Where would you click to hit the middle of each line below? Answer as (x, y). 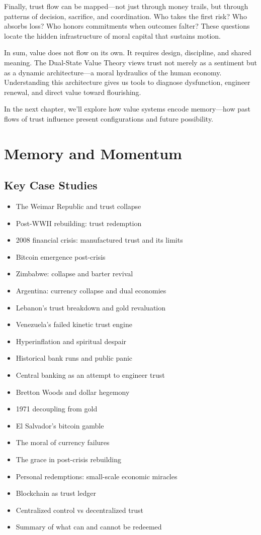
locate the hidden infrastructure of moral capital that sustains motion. (113, 35)
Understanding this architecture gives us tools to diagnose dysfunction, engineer (127, 82)
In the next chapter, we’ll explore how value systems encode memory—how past (127, 109)
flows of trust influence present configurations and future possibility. (109, 118)
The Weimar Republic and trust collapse (78, 206)
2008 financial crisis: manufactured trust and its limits (99, 240)
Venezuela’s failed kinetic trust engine (74, 324)
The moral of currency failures (63, 442)
